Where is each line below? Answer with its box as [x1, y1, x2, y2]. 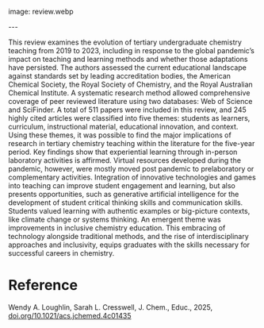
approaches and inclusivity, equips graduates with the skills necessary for [8, 240, 251, 249]
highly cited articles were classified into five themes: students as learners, [8, 114, 251, 122]
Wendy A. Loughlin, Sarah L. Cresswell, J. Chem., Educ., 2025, [8, 302, 213, 312]
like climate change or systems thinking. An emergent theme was [8, 214, 221, 224]
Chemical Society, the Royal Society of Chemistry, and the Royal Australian [8, 79, 254, 89]
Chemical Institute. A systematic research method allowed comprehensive [8, 88, 251, 98]
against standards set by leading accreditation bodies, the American [8, 71, 231, 80]
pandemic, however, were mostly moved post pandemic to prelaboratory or [8, 164, 254, 173]
